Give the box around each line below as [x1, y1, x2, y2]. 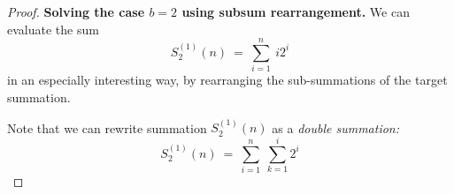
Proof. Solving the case [7, 3, 145, 20]
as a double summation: [272, 118, 400, 137]
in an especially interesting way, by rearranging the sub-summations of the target [7, 71, 448, 89]
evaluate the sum [7, 19, 99, 38]
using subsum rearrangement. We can [181, 3, 410, 20]
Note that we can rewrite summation [7, 118, 207, 137]
